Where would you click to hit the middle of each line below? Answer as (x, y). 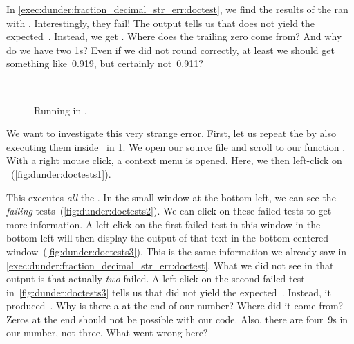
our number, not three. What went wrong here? (107, 333)
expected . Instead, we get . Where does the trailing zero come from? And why (174, 36)
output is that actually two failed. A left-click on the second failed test (156, 279)
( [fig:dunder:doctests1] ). (61, 173)
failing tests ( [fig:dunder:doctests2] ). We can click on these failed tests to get (169, 211)
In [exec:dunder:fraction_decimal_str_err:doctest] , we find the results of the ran (177, 9)
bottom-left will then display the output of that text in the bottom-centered (168, 238)
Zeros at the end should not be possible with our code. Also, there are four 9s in (177, 319)
